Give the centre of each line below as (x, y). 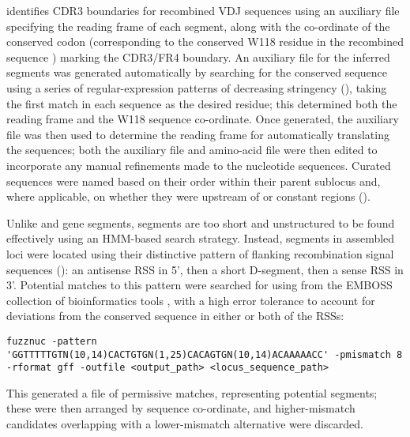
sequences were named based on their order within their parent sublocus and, (194, 181)
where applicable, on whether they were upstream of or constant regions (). (188, 196)
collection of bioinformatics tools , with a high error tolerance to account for (191, 300)
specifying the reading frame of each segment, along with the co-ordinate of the (198, 26)
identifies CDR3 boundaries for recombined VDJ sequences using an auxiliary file (203, 10)
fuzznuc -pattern (52, 341)
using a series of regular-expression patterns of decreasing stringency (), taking (197, 87)
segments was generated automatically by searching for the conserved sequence (197, 72)
